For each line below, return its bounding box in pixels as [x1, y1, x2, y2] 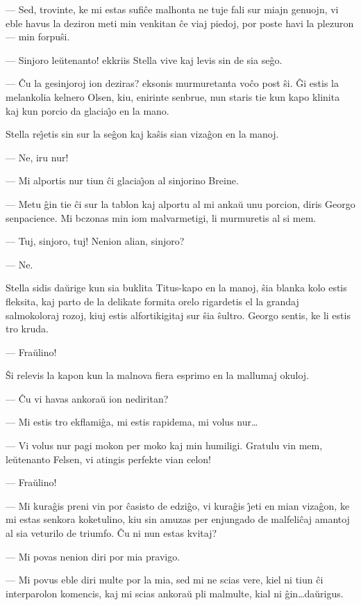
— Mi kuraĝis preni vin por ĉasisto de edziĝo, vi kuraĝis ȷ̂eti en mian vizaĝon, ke [6, 498, 350, 513]
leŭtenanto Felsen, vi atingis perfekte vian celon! [6, 451, 211, 466]
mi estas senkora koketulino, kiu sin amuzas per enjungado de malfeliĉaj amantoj [6, 512, 350, 526]
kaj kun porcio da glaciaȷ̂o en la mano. [6, 103, 169, 118]
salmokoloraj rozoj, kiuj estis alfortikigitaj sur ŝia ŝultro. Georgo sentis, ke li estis [6, 307, 351, 322]
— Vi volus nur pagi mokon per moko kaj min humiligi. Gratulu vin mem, [6, 438, 323, 453]
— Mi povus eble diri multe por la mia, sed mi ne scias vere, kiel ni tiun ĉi [6, 572, 324, 587]
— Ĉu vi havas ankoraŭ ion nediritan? [6, 391, 169, 405]
